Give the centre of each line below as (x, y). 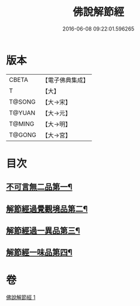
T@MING (22, 124)
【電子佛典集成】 (65, 80)
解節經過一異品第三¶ (43, 231)
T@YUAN (22, 112)
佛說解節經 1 (21, 297)
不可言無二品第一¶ (39, 187)
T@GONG (23, 135)
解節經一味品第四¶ (39, 253)
